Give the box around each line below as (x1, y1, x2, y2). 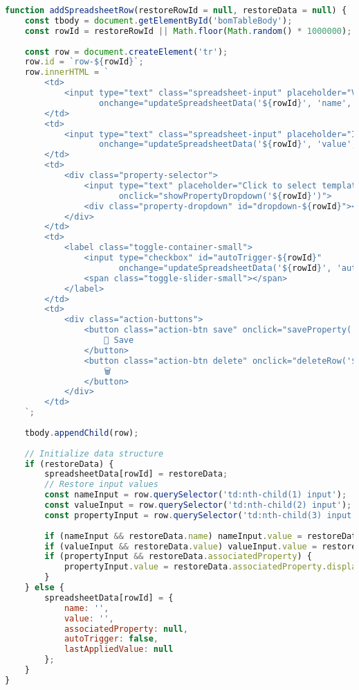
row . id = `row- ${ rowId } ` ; (24, 57, 144, 67)
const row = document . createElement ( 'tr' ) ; (24, 46, 228, 57)
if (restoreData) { (24, 459, 114, 469)
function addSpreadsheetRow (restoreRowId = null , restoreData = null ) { (5, 6, 347, 15)
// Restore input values (44, 479, 158, 490)
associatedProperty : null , (64, 623, 188, 634)
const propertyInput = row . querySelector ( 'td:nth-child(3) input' (44, 510, 357, 520)
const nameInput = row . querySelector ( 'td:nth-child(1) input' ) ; (44, 490, 347, 500)
